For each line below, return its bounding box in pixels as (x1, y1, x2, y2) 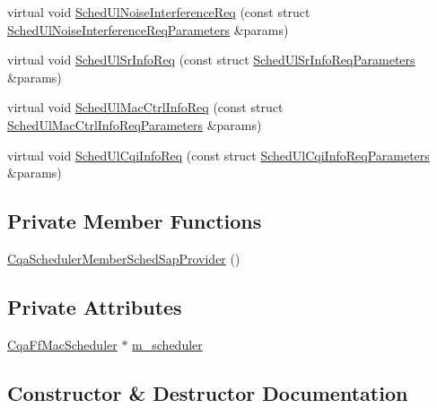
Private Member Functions (7, 207, 262, 235)
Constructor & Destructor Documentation (7, 378, 408, 406)
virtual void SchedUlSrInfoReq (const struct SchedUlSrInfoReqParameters (7, 50, 415, 69)
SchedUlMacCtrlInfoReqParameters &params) (7, 115, 262, 134)
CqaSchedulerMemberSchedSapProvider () (7, 248, 240, 267)
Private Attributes (7, 292, 182, 320)
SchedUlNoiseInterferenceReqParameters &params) (7, 20, 289, 39)
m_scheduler (132, 334, 203, 353)
